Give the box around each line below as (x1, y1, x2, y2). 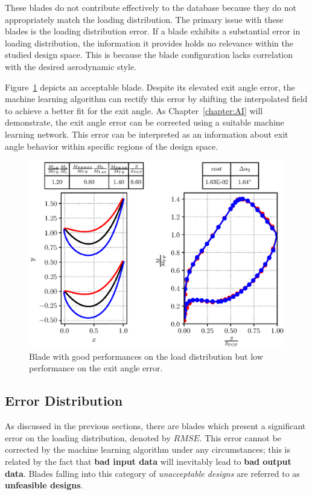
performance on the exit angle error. (29, 362, 163, 374)
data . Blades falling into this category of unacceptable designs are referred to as (5, 467, 300, 479)
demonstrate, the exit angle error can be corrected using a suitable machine (5, 116, 284, 129)
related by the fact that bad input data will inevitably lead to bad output (5, 455, 291, 468)
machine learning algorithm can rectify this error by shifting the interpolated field (5, 92, 308, 105)
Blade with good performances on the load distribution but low (29, 350, 263, 362)
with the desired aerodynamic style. (5, 60, 137, 72)
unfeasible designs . (5, 479, 83, 491)
